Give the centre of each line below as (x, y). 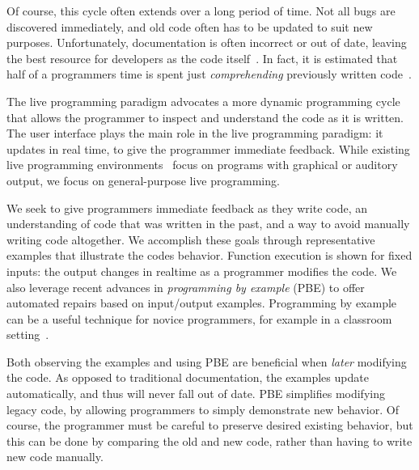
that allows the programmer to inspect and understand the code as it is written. (205, 117)
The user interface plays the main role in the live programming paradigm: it (195, 133)
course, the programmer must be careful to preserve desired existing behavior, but (210, 425)
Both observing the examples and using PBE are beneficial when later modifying (207, 361)
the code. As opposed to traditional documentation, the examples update (188, 377)
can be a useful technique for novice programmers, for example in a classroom (199, 318)
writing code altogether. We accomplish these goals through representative (191, 239)
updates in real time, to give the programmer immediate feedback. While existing (208, 148)
